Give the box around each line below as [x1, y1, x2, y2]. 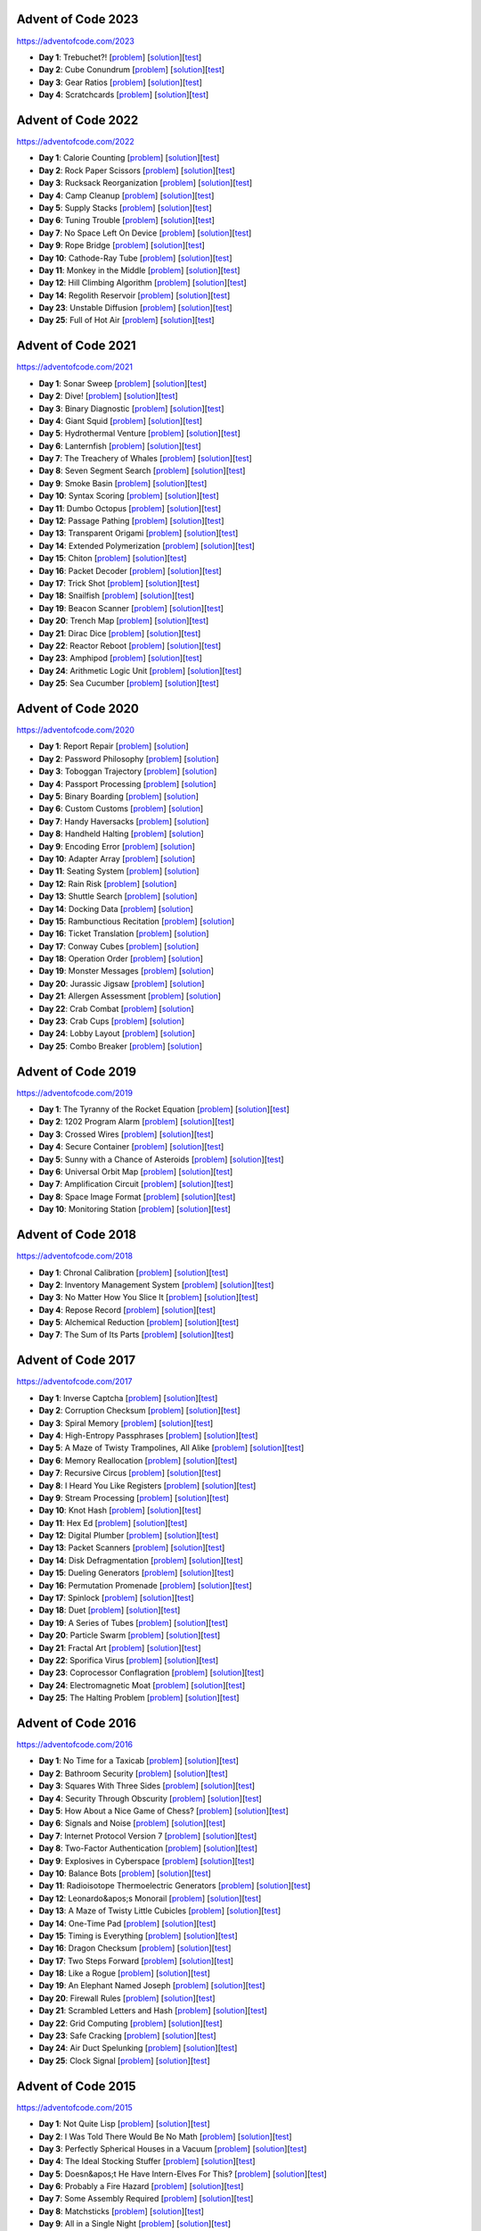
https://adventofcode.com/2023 [16, 36, 135, 46]
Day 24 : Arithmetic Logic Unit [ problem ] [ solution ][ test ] [38, 665, 242, 676]
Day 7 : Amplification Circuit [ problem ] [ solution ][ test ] [38, 1179, 233, 1190]
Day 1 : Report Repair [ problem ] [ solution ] [38, 741, 189, 751]
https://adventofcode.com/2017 [16, 1376, 133, 1387]
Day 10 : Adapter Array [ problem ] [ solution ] [38, 853, 196, 864]
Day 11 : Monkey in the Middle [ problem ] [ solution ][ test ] [38, 264, 240, 276]
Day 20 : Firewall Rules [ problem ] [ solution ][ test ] [38, 1993, 216, 2003]
